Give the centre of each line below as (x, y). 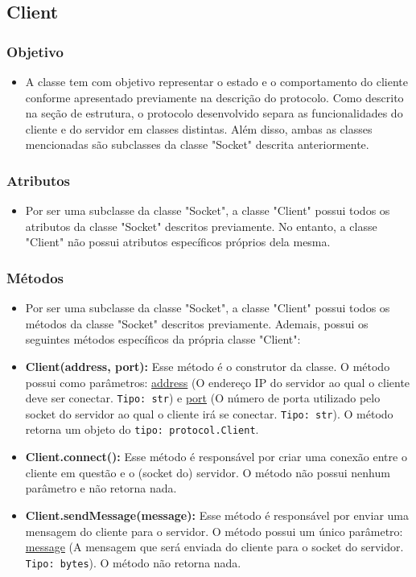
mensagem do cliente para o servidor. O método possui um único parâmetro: (214, 531)
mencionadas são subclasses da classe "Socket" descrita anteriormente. (197, 144)
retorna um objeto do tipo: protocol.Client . (142, 429)
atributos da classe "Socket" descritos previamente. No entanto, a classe (201, 226)
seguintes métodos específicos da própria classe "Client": (163, 339)
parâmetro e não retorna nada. (101, 488)
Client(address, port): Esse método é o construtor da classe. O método (208, 366)
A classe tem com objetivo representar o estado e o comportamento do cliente (216, 81)
